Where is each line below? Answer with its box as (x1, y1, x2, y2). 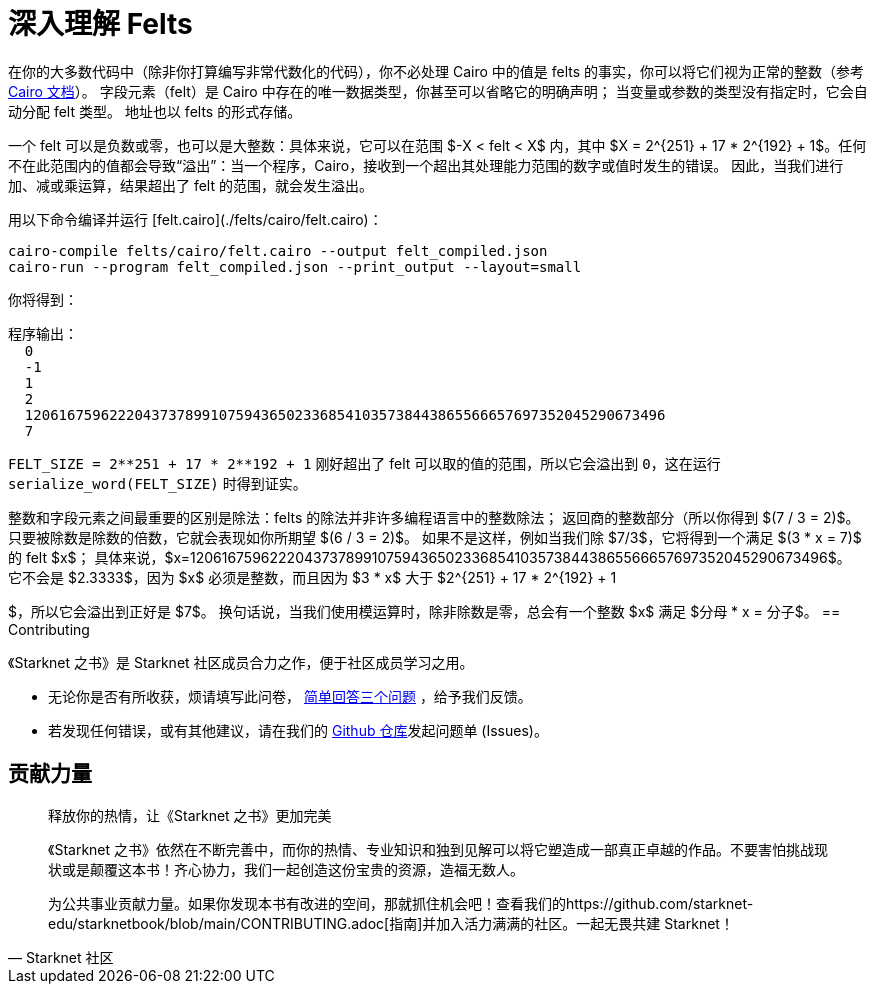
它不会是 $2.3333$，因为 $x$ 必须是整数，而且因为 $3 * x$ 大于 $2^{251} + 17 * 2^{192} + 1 (8, 568, 617, 586)
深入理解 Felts (8, 7, 193, 41)
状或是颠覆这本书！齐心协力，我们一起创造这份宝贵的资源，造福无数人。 (48, 860, 524, 878)
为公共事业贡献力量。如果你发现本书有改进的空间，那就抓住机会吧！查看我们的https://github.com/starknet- (48, 894, 754, 912)
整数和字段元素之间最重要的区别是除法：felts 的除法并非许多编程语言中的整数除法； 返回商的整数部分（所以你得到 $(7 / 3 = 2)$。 (8, 508, 860, 526)
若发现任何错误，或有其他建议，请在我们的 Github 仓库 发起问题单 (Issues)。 (48, 721, 548, 739)
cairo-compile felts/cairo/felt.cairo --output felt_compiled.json (8, 242, 548, 259)
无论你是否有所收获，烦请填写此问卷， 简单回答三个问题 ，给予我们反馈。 (48, 687, 532, 705)
